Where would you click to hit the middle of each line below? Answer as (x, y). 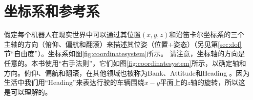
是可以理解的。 (28, 91)
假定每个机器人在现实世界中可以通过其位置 (72, 34)
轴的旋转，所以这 (218, 82)
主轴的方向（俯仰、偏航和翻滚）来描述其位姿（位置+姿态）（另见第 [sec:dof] (123, 44)
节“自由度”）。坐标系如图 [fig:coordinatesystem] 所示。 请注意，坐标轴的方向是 (125, 53)
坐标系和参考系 (52, 11)
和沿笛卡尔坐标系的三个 (207, 34)
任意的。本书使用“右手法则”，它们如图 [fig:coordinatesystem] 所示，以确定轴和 (125, 63)
